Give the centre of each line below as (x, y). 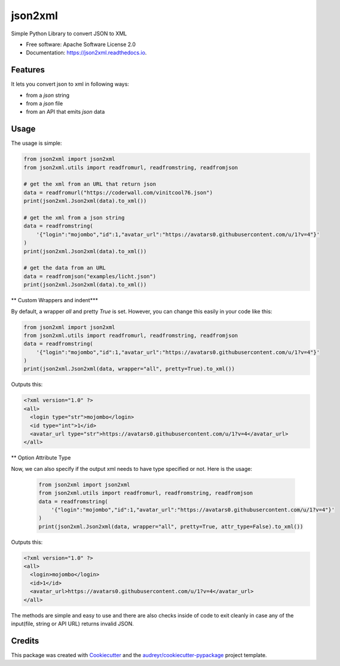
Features (28, 70)
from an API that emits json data (65, 112)
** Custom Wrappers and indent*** (55, 300)
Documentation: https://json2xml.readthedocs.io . (86, 53)
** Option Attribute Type (41, 458)
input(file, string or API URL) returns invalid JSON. (72, 624)
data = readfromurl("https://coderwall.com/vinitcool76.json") (118, 192)
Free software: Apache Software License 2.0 (81, 44)
